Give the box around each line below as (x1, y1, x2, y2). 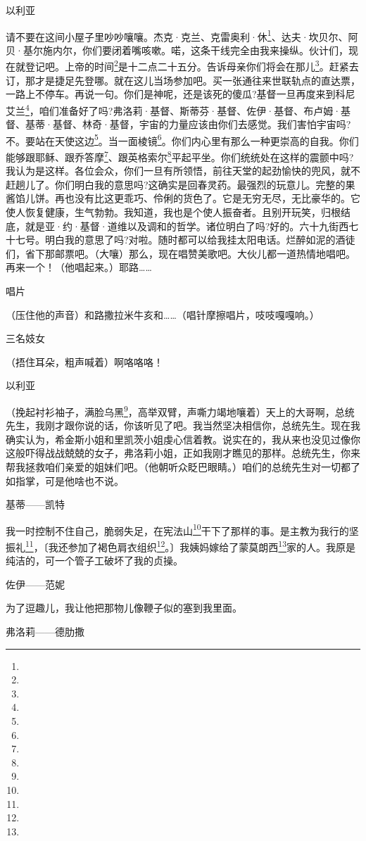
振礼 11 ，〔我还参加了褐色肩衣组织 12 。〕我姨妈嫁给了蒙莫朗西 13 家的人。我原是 (6, 538, 356, 554)
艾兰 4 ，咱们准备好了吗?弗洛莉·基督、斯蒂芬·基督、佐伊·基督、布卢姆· (6, 101, 341, 118)
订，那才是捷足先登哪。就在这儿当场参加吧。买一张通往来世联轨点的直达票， (6, 72, 360, 87)
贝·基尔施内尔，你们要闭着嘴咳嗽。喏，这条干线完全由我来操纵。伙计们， (6, 42, 348, 57)
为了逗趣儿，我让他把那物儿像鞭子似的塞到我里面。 (6, 600, 242, 615)
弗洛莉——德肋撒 (6, 624, 84, 639)
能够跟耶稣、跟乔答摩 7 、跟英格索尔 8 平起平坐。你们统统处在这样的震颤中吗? (6, 147, 354, 164)
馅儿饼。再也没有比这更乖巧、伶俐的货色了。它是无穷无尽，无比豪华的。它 (15, 191, 360, 205)
